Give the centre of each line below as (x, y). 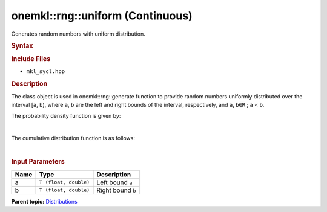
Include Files (31, 59)
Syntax (22, 45)
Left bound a (114, 182)
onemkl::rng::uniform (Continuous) (102, 16)
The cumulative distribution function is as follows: (73, 138)
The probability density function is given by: (66, 116)
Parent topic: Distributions (45, 201)
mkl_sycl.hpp (46, 72)
